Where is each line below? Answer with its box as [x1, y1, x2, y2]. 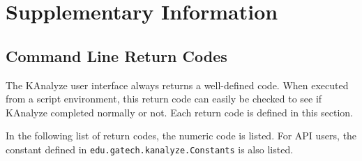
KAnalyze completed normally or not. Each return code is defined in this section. [6, 105, 353, 119]
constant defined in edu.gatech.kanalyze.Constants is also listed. [6, 141, 294, 156]
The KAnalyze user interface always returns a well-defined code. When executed [6, 77, 349, 92]
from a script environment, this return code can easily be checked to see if [6, 91, 322, 106]
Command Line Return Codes [6, 45, 227, 66]
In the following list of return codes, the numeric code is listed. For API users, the [6, 128, 357, 143]
